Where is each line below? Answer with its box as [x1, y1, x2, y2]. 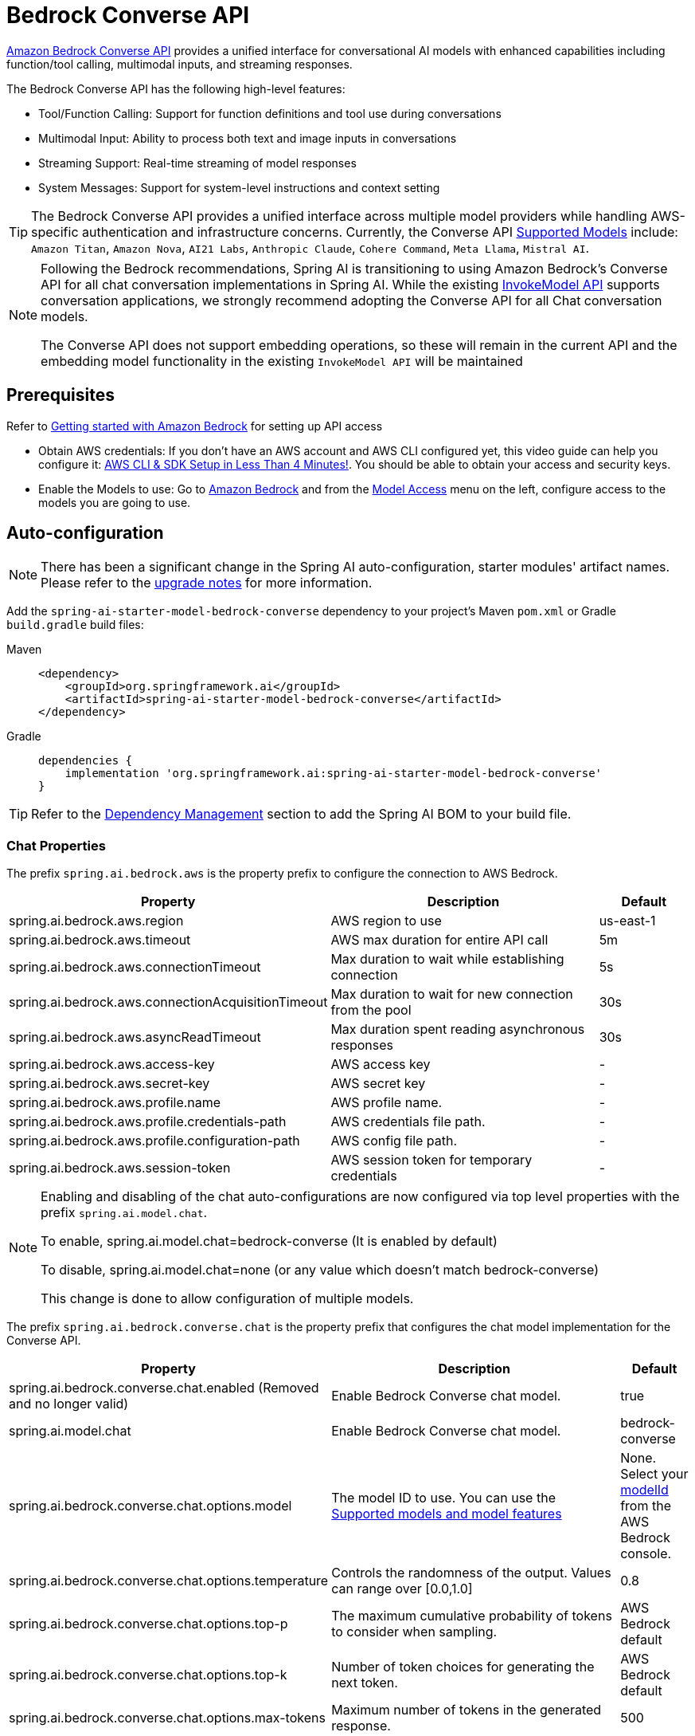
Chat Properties [6, 837, 106, 854]
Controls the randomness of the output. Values [331, 1565, 611, 1581]
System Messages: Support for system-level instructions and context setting [38, 180, 440, 194]
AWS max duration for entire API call [330, 932, 549, 949]
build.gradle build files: [6, 618, 144, 632]
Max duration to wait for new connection [330, 986, 573, 1003]
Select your [620, 1466, 689, 1483]
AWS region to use [330, 913, 442, 929]
